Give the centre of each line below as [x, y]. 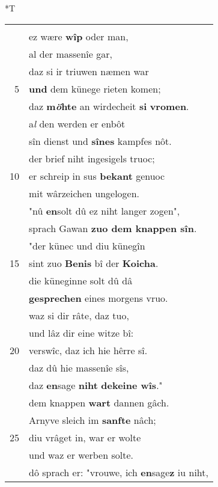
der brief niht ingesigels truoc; [92, 158]
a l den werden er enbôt [77, 123]
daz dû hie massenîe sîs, [79, 367]
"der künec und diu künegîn [87, 245]
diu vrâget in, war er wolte [85, 437]
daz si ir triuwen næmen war [89, 71]
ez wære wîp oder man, [79, 36]
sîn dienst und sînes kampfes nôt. [100, 141]
